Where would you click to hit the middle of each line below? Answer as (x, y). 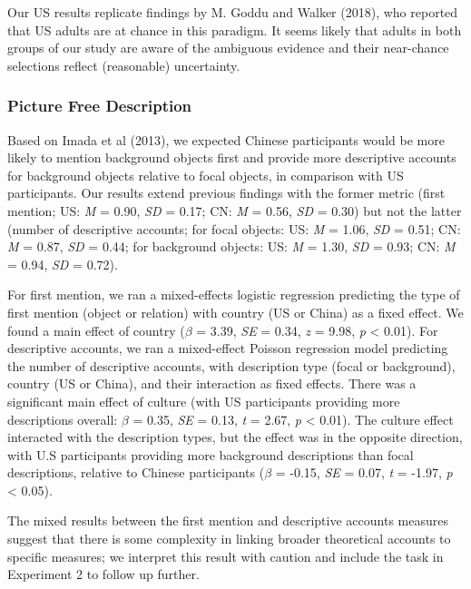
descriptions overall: (63, 419)
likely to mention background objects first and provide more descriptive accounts (232, 157)
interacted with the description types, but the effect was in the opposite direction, (235, 437)
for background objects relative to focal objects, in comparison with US (206, 175)
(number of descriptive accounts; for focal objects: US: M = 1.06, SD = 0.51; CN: (234, 228)
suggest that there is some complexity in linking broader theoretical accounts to (229, 539)
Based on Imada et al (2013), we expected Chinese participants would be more (226, 139)
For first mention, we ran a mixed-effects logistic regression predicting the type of (234, 294)
